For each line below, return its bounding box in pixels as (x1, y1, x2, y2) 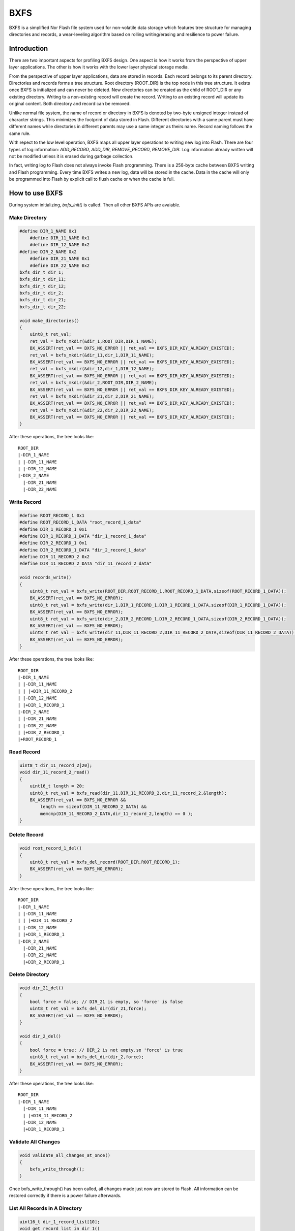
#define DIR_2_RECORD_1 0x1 (19, 540, 87, 546)
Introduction (9, 44, 48, 53)
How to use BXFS (9, 189, 63, 197)
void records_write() (19, 575, 72, 581)
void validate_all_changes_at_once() (19, 1152, 111, 1158)
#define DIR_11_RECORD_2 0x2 (19, 554, 90, 560)
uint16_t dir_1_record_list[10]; (19, 1219, 100, 1225)
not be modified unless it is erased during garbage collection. (9, 153, 134, 159)
